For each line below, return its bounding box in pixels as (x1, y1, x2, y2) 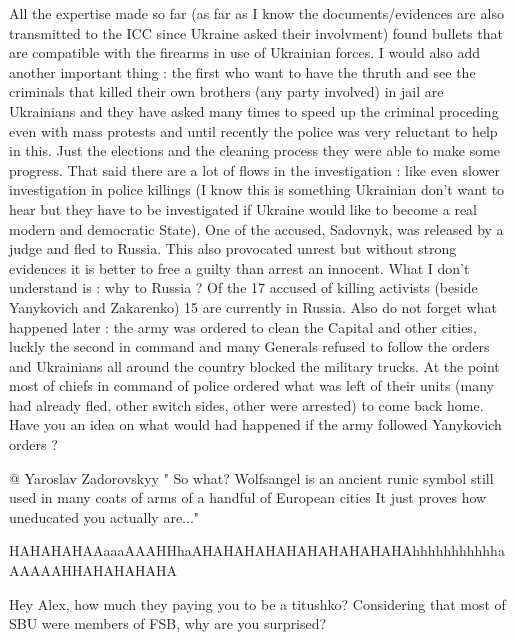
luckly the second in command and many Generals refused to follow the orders (9, 336, 490, 357)
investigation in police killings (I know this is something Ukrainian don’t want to (9, 179, 505, 200)
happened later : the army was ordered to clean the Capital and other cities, (9, 316, 477, 337)
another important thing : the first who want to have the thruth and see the (9, 61, 476, 82)
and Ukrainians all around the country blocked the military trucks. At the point (9, 355, 500, 376)
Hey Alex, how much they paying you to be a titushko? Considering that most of (9, 593, 506, 614)
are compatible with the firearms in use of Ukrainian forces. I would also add (9, 42, 481, 63)
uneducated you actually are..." (9, 506, 200, 527)
